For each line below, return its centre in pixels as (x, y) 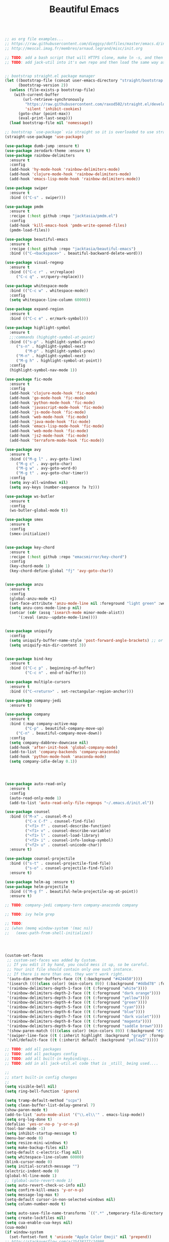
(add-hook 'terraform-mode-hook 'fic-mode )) (57, 441)
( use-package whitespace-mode (37, 286)
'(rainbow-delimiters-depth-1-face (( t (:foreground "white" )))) (77, 988)
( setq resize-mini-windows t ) (37, 1143)
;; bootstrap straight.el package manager (50, 76)
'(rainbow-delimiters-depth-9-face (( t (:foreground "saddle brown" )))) (85, 1026)
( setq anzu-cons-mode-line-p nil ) (45, 608)
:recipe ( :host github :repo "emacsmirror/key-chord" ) (68, 557)
